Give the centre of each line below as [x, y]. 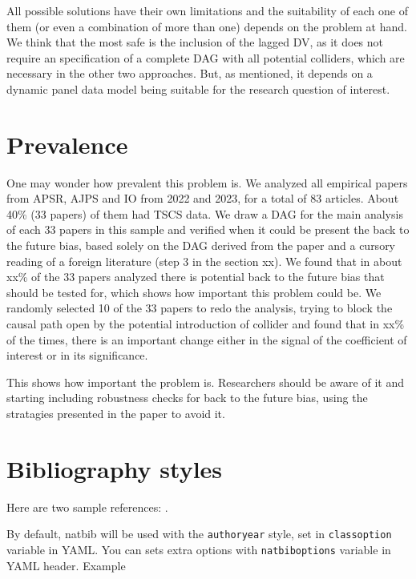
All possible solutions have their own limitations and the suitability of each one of [208, 10]
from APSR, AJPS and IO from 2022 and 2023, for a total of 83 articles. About [203, 198]
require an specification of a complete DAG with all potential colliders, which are [206, 57]
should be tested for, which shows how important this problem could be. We [194, 292]
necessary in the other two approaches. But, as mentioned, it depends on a [190, 73]
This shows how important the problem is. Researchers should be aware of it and [205, 382]
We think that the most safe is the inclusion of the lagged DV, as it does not [195, 42]
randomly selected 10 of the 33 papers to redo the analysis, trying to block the [200, 308]
